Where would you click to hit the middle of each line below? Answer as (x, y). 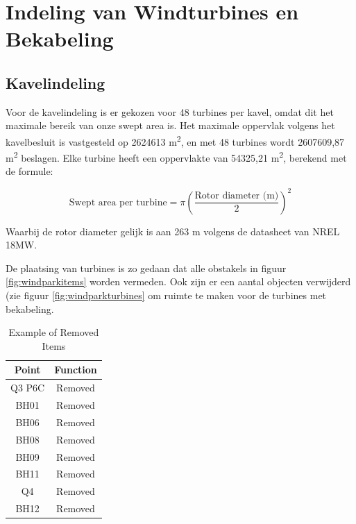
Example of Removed (54, 332)
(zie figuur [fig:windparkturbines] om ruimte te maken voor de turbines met (166, 295)
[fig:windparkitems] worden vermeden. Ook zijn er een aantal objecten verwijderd (178, 281)
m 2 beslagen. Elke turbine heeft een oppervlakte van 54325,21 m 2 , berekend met (176, 157)
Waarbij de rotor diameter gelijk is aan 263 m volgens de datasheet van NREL (173, 231)
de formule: (29, 171)
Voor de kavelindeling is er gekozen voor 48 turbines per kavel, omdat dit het (170, 111)
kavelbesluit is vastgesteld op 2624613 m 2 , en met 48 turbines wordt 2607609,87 (175, 140)
